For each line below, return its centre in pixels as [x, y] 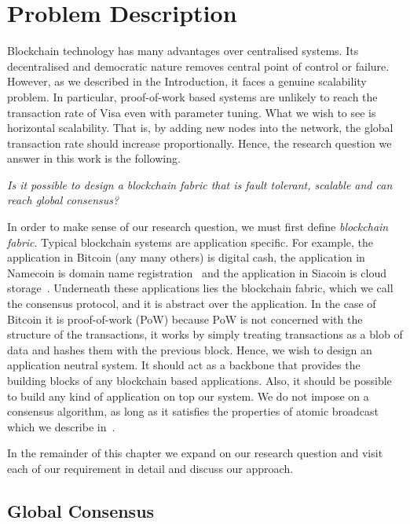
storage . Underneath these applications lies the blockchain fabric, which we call [200, 288]
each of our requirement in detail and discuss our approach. [150, 468]
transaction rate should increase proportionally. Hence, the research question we [200, 143]
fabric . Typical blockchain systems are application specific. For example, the [190, 242]
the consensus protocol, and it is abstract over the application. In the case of [192, 304]
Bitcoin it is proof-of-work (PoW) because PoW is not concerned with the [185, 319]
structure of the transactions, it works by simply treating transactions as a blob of [205, 334]
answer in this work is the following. [94, 158]
